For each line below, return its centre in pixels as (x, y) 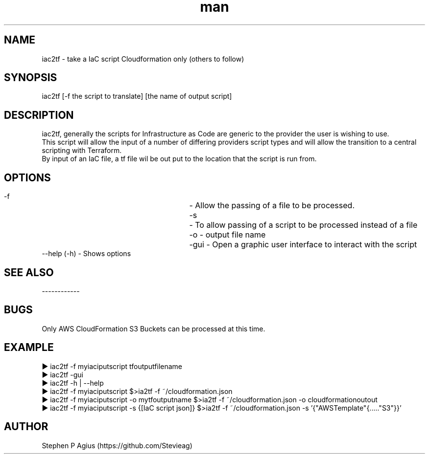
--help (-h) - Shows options (86, 254)
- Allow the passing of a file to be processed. (272, 206)
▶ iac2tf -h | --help (73, 383)
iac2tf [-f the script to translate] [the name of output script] (137, 96)
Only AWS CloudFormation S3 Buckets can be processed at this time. (154, 328)
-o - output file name (227, 235)
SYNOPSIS (31, 78)
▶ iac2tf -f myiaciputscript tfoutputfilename (112, 366)
